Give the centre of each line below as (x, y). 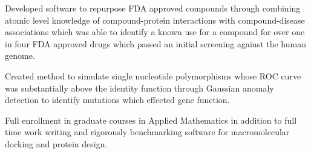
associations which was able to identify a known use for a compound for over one (155, 32)
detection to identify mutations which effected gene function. (117, 100)
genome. (20, 55)
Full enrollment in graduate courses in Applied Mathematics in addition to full (151, 120)
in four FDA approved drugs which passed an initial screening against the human (155, 43)
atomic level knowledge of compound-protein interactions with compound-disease (155, 20)
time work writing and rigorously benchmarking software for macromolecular (147, 132)
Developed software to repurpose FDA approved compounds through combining (153, 8)
